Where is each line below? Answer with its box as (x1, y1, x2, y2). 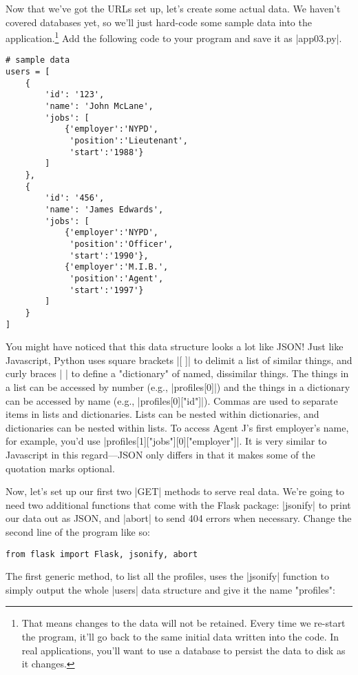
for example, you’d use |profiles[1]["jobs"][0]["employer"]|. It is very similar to (6, 434, 327, 448)
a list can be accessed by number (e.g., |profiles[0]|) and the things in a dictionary (6, 379, 350, 394)
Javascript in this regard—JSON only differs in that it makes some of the (6, 447, 315, 461)
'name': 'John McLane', (45, 101, 154, 112)
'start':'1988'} (70, 147, 144, 157)
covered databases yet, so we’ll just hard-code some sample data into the (6, 14, 312, 29)
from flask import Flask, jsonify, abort (6, 549, 198, 559)
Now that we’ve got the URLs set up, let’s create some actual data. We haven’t (6, 1, 341, 15)
